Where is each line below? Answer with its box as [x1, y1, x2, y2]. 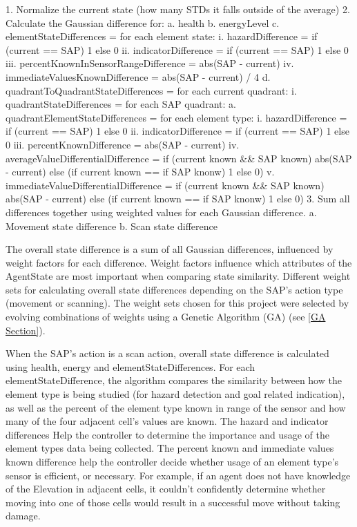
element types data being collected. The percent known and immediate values [6, 441, 334, 455]
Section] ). [6, 323, 46, 337]
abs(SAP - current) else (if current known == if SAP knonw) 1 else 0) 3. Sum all [6, 191, 350, 206]
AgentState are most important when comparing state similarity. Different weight [6, 269, 351, 283]
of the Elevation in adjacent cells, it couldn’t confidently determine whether [6, 481, 326, 496]
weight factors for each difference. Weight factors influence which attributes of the [6, 255, 352, 269]
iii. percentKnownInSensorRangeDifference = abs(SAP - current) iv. [6, 56, 294, 70]
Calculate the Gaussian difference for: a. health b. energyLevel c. [6, 15, 280, 30]
